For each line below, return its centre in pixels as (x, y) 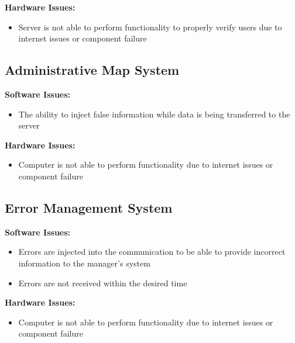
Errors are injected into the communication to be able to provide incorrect (152, 252)
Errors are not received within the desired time (103, 283)
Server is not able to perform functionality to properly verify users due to (150, 27)
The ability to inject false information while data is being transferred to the (154, 114)
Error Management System (89, 207)
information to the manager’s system (84, 263)
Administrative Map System (92, 70)
